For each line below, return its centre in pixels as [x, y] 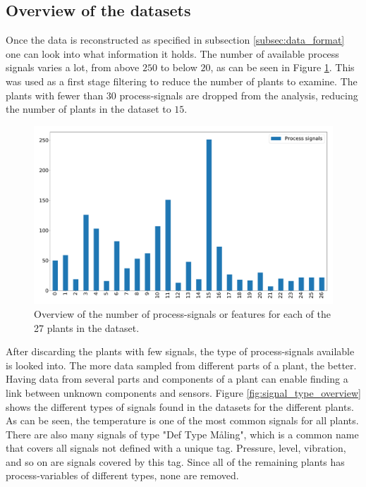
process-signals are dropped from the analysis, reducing [239, 95]
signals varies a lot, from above [73, 67]
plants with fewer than [55, 95]
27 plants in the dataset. [87, 327]
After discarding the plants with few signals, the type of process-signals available [180, 351]
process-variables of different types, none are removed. [122, 475]
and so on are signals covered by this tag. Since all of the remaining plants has [175, 461]
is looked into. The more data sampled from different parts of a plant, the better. [181, 365]
